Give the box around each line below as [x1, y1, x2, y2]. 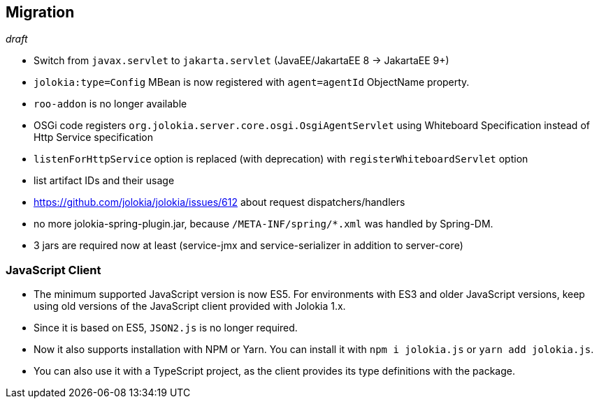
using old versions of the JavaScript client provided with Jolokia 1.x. [34, 300, 346, 313]
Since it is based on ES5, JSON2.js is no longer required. [34, 322, 298, 334]
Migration [6, 3, 75, 21]
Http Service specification [34, 131, 153, 144]
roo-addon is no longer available [34, 98, 187, 110]
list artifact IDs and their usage [34, 174, 175, 187]
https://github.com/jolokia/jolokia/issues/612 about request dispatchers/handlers [34, 196, 405, 209]
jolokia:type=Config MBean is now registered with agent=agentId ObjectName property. [34, 76, 470, 89]
